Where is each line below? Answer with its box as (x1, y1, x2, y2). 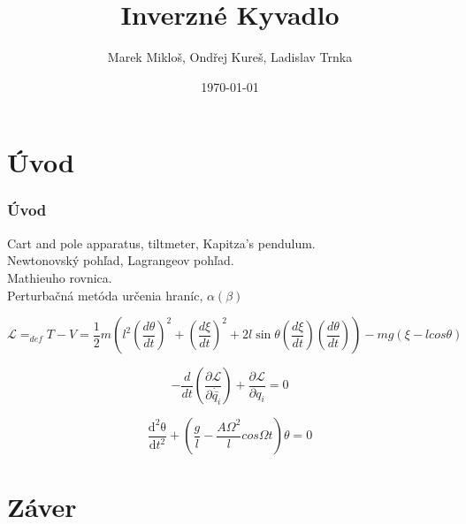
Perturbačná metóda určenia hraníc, (7, 285, 203, 304)
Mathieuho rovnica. (7, 268, 112, 286)
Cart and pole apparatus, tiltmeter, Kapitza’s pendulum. (7, 233, 316, 252)
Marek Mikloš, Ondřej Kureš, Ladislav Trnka (107, 48, 353, 66)
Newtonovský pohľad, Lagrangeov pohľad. (7, 251, 234, 270)
